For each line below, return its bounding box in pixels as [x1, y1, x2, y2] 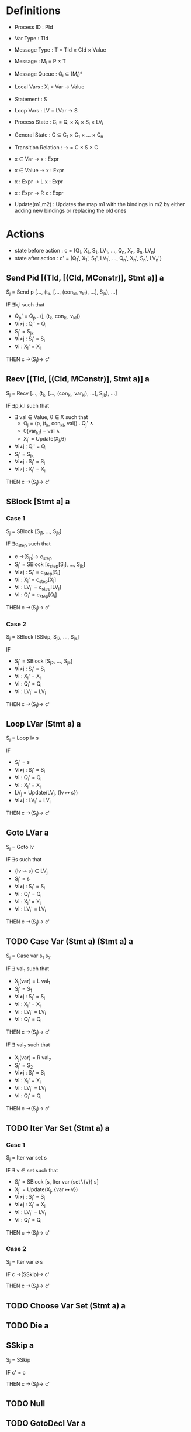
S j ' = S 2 [14, 1062, 33, 1070]
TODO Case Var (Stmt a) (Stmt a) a [6, 936, 133, 947]
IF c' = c [6, 1369, 26, 1376]
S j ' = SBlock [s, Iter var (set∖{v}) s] [14, 1178, 99, 1186]
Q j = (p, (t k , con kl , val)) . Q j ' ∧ [23, 420, 93, 428]
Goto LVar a [6, 828, 49, 838]
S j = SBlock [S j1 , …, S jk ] [6, 527, 62, 536]
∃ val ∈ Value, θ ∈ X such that [14, 414, 88, 421]
